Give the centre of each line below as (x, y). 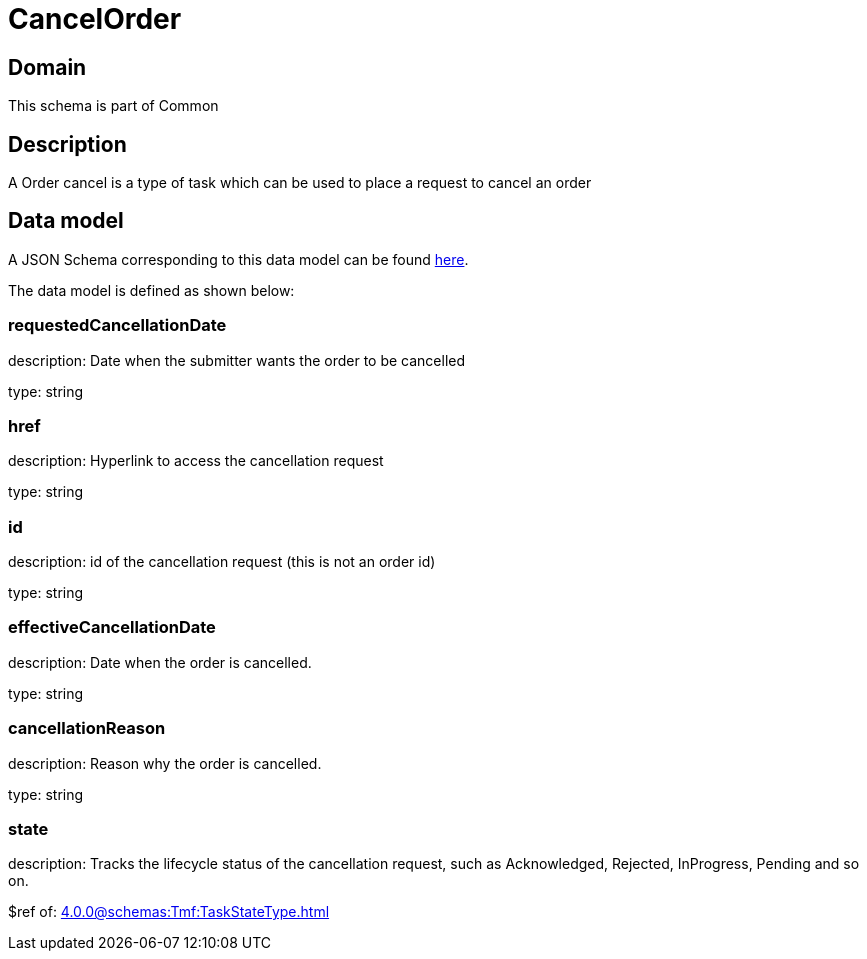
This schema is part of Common (113, 106)
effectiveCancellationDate (112, 627)
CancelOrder (95, 19)
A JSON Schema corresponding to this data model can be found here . (238, 259)
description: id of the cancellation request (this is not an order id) (222, 562)
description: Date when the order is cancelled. (160, 662)
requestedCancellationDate (117, 325)
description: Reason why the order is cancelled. (165, 763)
